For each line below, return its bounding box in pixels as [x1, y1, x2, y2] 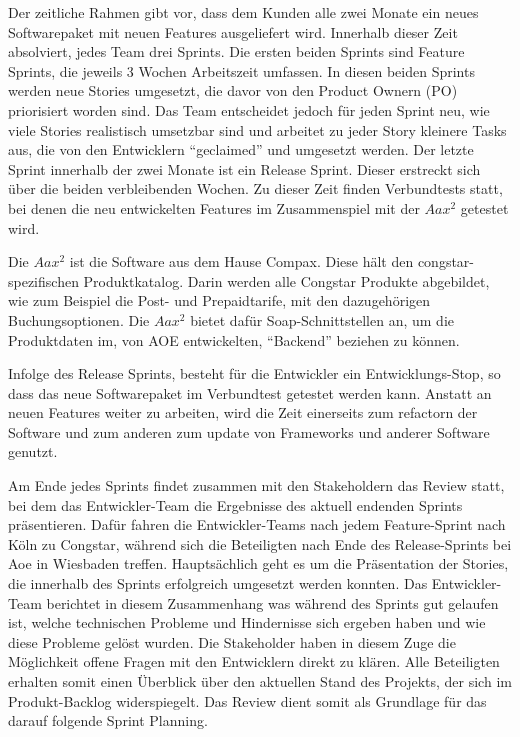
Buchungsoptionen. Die [8, 309, 150, 330]
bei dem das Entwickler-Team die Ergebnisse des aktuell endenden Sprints [8, 494, 463, 515]
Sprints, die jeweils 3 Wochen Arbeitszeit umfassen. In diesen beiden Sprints [8, 60, 475, 81]
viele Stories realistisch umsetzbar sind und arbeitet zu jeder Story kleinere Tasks [8, 119, 507, 140]
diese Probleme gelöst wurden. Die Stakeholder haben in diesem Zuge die [8, 631, 456, 652]
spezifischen [8, 270, 79, 291]
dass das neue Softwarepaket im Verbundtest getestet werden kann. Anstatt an [8, 382, 492, 403]
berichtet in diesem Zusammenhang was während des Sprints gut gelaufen [46, 592, 499, 613]
